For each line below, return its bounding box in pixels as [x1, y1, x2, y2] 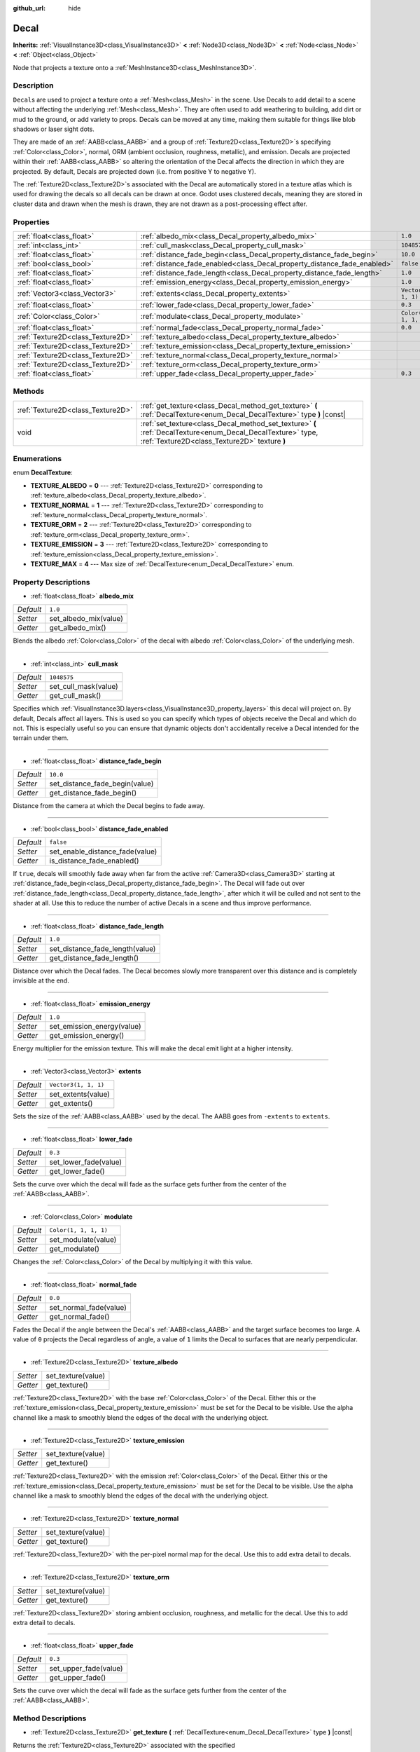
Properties [13, 217, 50, 227]
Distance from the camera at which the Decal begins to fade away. [13, 802, 206, 810]
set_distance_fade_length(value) [49, 943, 156, 953]
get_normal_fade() [49, 1311, 110, 1321]
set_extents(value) [49, 1089, 110, 1099]
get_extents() [49, 1098, 93, 1108]
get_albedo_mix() [49, 623, 106, 633]
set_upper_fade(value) [49, 1663, 123, 1673]
